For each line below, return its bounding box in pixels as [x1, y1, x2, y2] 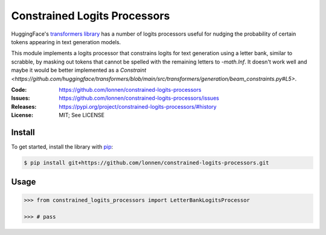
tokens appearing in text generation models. [11, 38, 121, 45]
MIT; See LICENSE [59, 112, 105, 119]
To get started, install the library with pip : [11, 143, 113, 150]
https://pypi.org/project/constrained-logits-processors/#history [59, 103, 217, 110]
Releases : [11, 103, 37, 110]
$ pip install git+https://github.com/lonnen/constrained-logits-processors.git [24, 159, 269, 166]
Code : [11, 86, 27, 93]
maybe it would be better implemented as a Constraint [11, 66, 147, 74]
